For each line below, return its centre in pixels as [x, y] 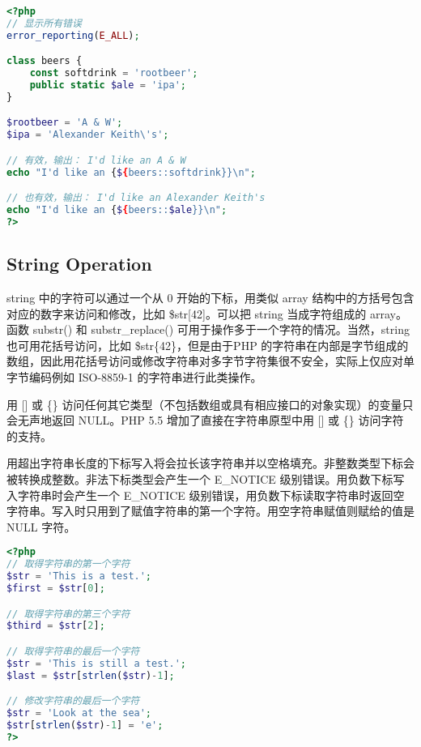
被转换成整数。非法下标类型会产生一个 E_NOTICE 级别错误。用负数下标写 [206, 479]
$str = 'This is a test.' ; [79, 576]
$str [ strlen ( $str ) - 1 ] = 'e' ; [85, 725]
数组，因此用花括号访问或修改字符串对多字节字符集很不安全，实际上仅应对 [205, 361]
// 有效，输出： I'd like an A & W [96, 160]
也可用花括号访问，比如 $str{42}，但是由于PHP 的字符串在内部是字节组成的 [208, 345]
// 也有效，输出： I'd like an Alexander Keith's [136, 198]
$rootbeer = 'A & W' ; [65, 123]
